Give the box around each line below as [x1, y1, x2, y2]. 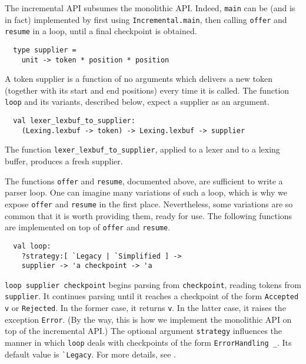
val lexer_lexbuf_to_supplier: [13, 117, 135, 125]
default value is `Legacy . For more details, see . [5, 348, 176, 360]
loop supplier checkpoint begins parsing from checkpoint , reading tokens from [5, 278, 301, 290]
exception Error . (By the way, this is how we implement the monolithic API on [5, 313, 292, 325]
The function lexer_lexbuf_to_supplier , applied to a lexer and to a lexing [5, 143, 280, 155]
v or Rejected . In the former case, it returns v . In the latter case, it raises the [5, 302, 286, 314]
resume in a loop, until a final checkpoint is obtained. [5, 25, 197, 37]
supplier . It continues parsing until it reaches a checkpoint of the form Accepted [5, 290, 299, 302]
